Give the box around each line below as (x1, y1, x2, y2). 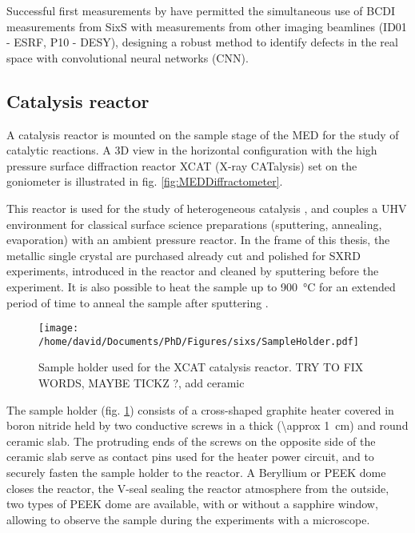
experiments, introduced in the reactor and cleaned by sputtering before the (6, 262, 379, 279)
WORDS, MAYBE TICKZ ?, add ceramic (38, 375, 245, 391)
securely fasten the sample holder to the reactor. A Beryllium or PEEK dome (6, 463, 386, 480)
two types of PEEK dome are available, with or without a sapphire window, (6, 495, 378, 512)
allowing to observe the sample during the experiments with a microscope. (6, 511, 370, 527)
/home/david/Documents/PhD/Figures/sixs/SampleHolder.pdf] (38, 335, 359, 347)
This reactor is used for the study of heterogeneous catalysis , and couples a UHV (6, 199, 407, 216)
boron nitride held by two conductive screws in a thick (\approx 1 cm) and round (6, 417, 409, 434)
